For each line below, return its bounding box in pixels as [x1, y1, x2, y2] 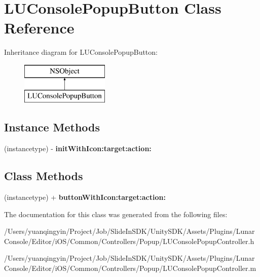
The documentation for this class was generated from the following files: [4, 209, 228, 219]
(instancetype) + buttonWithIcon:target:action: [4, 192, 166, 202]
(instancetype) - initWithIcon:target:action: [4, 143, 152, 154]
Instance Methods [4, 119, 100, 135]
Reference [4, 17, 75, 38]
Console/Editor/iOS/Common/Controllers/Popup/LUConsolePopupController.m [4, 263, 256, 273]
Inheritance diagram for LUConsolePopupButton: [4, 47, 158, 57]
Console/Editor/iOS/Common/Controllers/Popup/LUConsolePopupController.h [4, 235, 254, 246]
